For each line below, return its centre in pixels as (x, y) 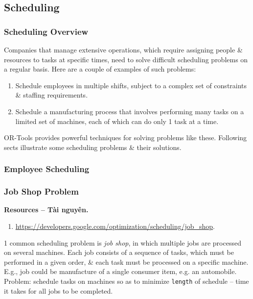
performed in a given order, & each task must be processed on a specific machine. (126, 262)
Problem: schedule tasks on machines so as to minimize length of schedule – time (126, 281)
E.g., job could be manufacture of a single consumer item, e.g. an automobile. (120, 271)
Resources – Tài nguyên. (46, 210)
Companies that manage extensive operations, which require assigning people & (123, 50)
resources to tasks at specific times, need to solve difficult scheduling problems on (126, 59)
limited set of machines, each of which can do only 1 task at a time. (117, 121)
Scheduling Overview (46, 31)
